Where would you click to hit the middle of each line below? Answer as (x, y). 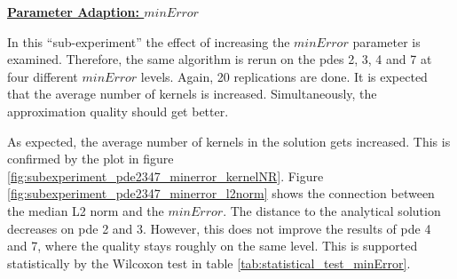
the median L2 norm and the (86, 210)
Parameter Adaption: (73, 12)
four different (43, 76)
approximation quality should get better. (118, 111)
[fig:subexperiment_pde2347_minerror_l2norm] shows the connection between (221, 193)
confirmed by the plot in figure (91, 159)
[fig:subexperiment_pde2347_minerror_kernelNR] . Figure (165, 175)
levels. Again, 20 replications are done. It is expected (284, 76)
